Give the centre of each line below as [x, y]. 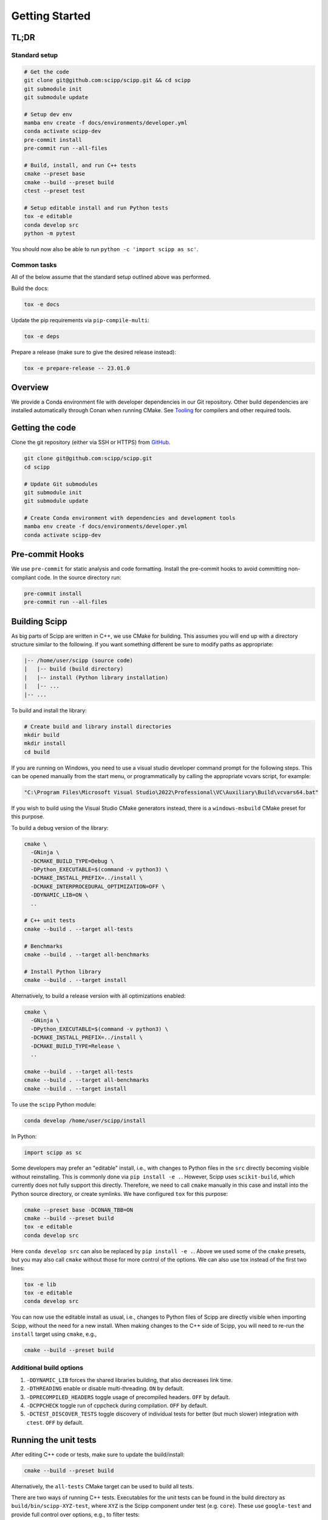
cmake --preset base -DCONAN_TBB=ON [79, 1210]
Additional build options [47, 1368]
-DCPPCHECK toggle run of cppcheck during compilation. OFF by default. [117, 1405]
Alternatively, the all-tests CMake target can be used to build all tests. [103, 1486]
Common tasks [34, 264]
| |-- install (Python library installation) [96, 677]
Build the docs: [30, 288]
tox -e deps [42, 336]
